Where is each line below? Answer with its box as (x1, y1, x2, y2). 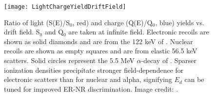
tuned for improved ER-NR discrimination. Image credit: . (4, 83, 178, 94)
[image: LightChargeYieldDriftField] (4, 3, 126, 10)
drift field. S (4, 27, 40, 37)
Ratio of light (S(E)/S (4, 17, 70, 27)
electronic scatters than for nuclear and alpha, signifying (4, 74, 172, 84)
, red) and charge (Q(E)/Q (72, 17, 153, 27)
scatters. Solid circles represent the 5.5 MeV (4, 55, 135, 65)
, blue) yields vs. (155, 17, 204, 27)
